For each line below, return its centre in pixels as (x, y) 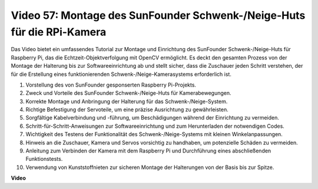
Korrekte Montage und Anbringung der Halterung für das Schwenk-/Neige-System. (127, 101)
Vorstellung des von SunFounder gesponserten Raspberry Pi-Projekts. (111, 85)
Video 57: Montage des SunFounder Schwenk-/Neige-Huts (158, 15)
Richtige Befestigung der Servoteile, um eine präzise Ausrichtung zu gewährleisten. (127, 110)
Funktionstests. (44, 159)
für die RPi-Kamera (59, 32)
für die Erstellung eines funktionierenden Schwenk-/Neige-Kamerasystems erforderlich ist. (121, 74)
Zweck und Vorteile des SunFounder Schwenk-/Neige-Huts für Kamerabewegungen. (129, 93)
